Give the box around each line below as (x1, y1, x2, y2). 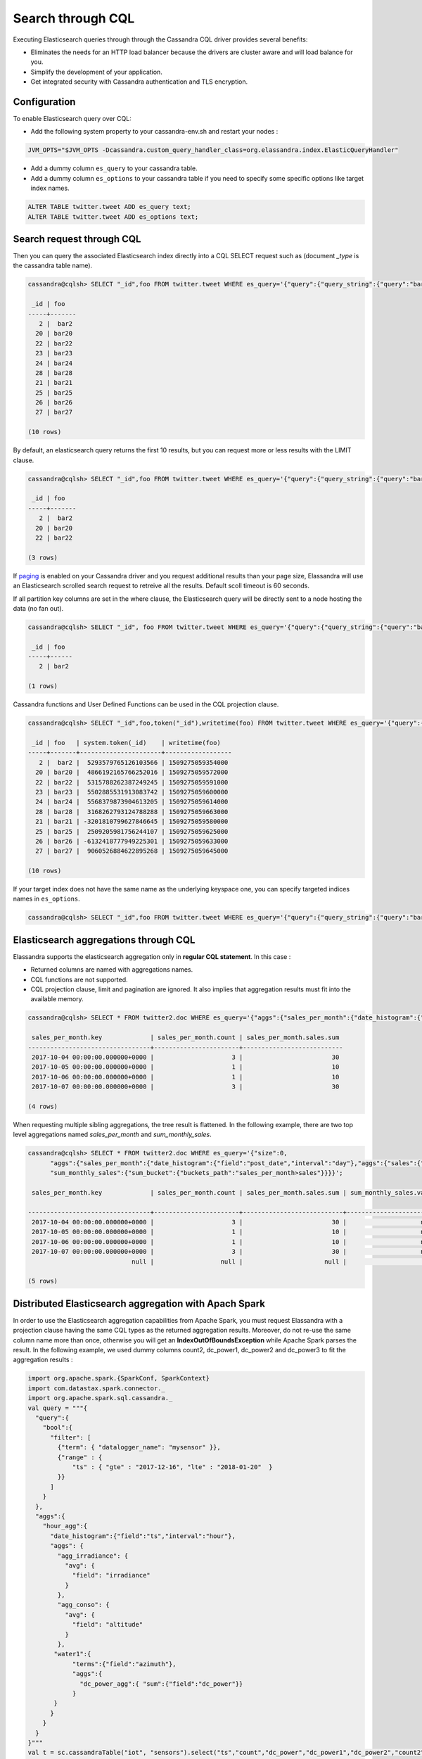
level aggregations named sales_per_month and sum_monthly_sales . (13, 1130, 212, 1139)
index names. (30, 184, 70, 193)
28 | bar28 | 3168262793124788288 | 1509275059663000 (35, 808, 229, 815)
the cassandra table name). (13, 261, 93, 270)
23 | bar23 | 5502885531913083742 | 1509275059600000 (35, 788, 229, 796)
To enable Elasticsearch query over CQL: (13, 115, 132, 123)
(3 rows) (27, 553, 58, 561)
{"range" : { (57, 1453, 103, 1461)
